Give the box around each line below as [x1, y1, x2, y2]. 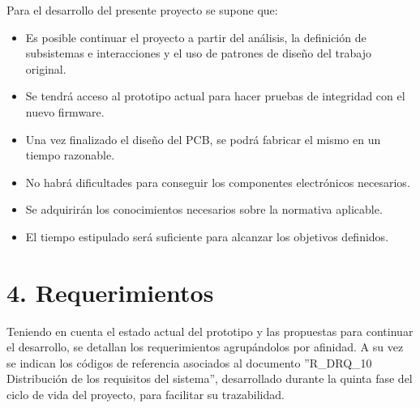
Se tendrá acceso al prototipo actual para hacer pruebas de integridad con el [25, 87, 405, 104]
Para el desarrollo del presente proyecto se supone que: [6, 2, 278, 18]
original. [25, 60, 66, 77]
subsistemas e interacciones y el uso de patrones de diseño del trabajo [25, 45, 371, 62]
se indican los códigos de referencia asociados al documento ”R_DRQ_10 [6, 354, 372, 371]
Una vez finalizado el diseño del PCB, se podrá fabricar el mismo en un [25, 130, 381, 147]
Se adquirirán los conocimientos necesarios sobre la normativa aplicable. [25, 201, 383, 218]
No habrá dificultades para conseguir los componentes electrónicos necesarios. [25, 173, 410, 190]
